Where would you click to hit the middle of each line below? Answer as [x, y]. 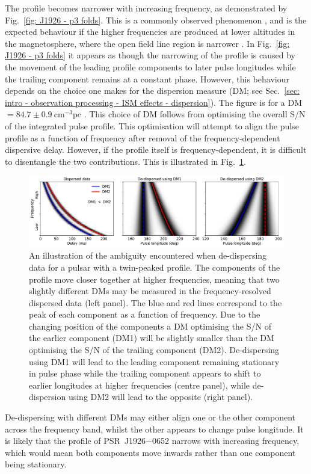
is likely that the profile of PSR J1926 [75, 441]
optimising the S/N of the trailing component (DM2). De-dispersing [154, 350]
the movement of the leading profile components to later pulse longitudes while [150, 66]
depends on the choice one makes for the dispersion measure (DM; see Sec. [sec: [152, 91]
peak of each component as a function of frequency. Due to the [145, 314]
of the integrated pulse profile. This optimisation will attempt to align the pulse [152, 125]
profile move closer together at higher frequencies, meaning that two [154, 279]
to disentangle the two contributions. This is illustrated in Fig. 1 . [125, 161]
